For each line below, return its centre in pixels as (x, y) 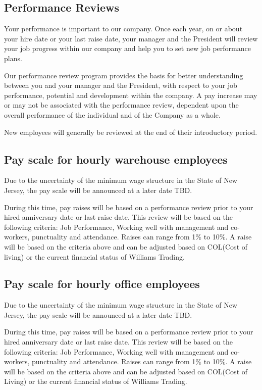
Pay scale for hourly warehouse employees (116, 159)
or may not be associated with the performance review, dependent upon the (121, 105)
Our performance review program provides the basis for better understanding (124, 75)
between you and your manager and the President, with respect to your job (121, 85)
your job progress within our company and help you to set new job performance (127, 48)
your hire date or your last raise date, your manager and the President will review (131, 38)
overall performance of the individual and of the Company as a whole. (112, 114)
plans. (13, 58)
